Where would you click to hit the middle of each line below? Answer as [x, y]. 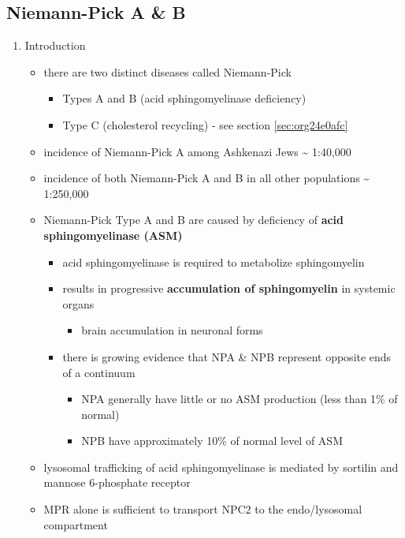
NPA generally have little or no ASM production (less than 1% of [240, 399]
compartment [76, 524]
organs [78, 303]
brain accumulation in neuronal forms [172, 330]
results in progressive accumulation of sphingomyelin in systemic [229, 288]
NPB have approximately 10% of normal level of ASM [212, 441]
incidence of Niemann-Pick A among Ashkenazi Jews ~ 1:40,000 [197, 151]
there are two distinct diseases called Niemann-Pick [167, 71]
